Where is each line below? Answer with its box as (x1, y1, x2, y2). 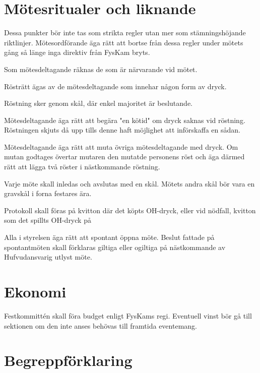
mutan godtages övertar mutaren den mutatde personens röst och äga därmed (4, 151, 245, 162)
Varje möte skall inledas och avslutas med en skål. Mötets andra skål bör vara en (4, 178, 255, 189)
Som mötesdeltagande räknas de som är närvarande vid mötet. (4, 64, 198, 74)
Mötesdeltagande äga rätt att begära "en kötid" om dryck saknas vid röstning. (4, 114, 245, 125)
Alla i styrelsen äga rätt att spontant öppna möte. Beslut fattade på (4, 232, 215, 242)
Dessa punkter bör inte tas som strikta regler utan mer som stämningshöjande (4, 27, 246, 38)
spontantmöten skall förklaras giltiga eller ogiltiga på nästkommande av (4, 241, 226, 252)
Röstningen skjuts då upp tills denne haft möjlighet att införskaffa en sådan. (4, 125, 240, 135)
